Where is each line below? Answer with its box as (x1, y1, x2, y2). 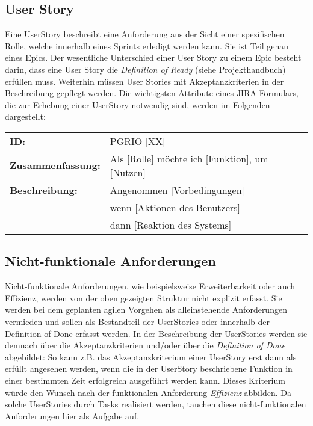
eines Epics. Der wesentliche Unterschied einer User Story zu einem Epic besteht (5, 51, 302, 64)
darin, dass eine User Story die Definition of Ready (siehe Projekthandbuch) (5, 63, 286, 75)
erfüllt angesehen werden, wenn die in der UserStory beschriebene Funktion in (5, 362, 293, 375)
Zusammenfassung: (10, 158, 101, 173)
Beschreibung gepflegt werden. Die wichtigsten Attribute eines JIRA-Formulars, (5, 87, 299, 99)
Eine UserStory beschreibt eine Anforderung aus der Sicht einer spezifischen (5, 28, 285, 40)
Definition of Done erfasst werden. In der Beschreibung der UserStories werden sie (5, 327, 308, 339)
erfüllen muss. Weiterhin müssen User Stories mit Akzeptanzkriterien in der (5, 75, 284, 87)
